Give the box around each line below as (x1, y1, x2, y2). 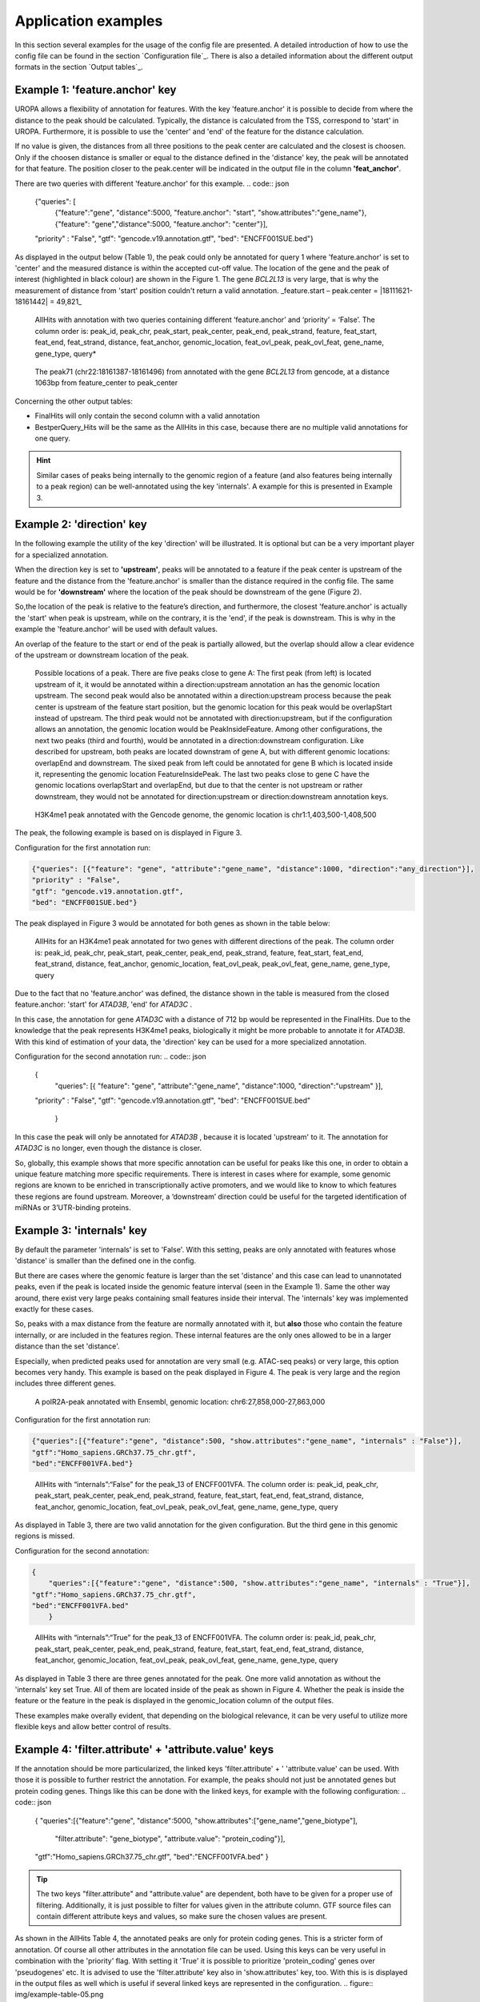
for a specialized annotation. (14, 549, 109, 560)
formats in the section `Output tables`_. (14, 62, 143, 72)
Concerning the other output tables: (14, 396, 134, 406)
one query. (34, 433, 71, 443)
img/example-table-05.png (14, 1990, 104, 2000)
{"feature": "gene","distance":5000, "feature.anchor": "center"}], (54, 219, 268, 228)
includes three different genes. (14, 1378, 116, 1389)
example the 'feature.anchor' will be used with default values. (14, 625, 218, 634)
